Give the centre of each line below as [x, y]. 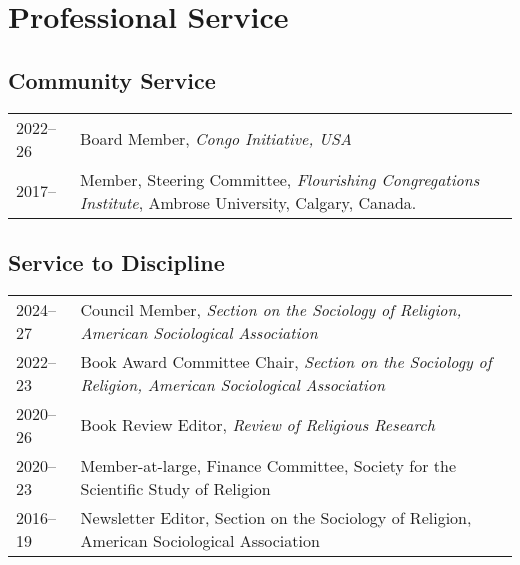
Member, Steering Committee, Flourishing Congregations [280, 179]
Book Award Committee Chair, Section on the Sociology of [286, 361]
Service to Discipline [116, 261]
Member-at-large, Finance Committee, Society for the [268, 465]
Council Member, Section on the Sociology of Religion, [271, 309]
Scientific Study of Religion [175, 488]
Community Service [112, 79]
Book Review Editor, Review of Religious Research [257, 425]
